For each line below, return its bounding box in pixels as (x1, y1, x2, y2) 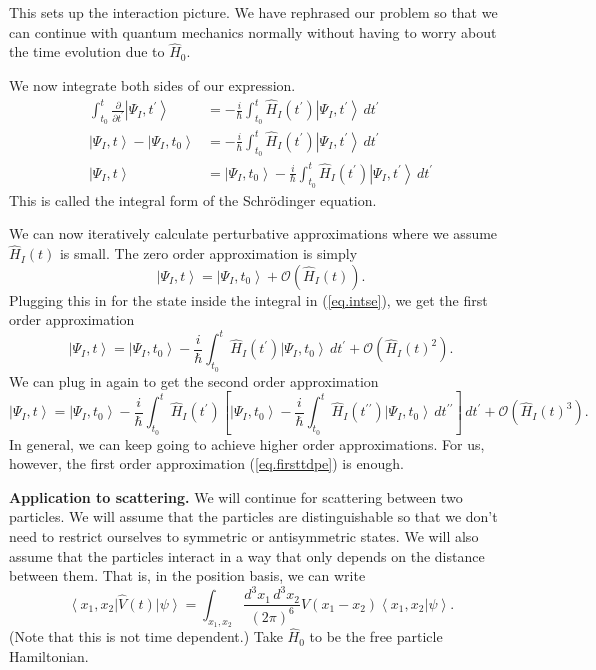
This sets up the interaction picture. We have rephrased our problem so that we (9, 2, 498, 22)
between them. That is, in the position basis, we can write (9, 565, 366, 586)
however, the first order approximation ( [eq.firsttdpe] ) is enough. (9, 453, 404, 474)
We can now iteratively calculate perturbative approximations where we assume (9, 223, 498, 244)
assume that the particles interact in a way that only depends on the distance (9, 545, 485, 566)
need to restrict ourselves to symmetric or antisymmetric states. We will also (9, 526, 479, 547)
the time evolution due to (9, 41, 165, 62)
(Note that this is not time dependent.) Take (9, 626, 283, 647)
